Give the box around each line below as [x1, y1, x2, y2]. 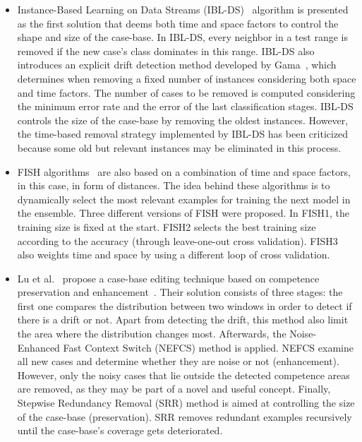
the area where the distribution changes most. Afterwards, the [17, 326, 286, 341]
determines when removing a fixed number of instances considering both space [17, 71, 356, 85]
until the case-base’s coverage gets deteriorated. [17, 423, 223, 438]
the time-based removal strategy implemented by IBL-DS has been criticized [17, 126, 349, 141]
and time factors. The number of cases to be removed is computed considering [17, 85, 356, 100]
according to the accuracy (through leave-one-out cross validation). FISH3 [17, 233, 338, 248]
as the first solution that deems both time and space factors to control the [17, 16, 339, 30]
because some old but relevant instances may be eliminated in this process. [17, 140, 342, 155]
